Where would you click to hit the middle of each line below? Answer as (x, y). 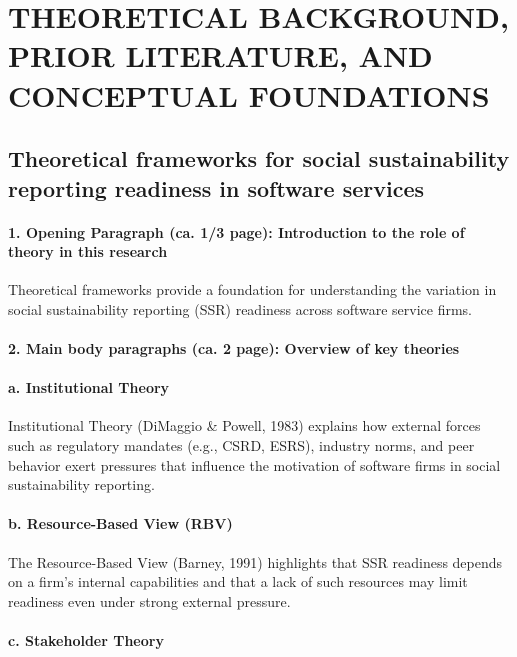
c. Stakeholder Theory (86, 640)
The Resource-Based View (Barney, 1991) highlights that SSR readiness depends (255, 561)
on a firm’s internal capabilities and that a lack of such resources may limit (238, 581)
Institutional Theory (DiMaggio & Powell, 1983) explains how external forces (244, 425)
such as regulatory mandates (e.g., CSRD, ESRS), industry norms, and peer (241, 445)
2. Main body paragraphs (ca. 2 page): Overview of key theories (234, 348)
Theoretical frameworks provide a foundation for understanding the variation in (252, 289)
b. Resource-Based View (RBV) (120, 523)
